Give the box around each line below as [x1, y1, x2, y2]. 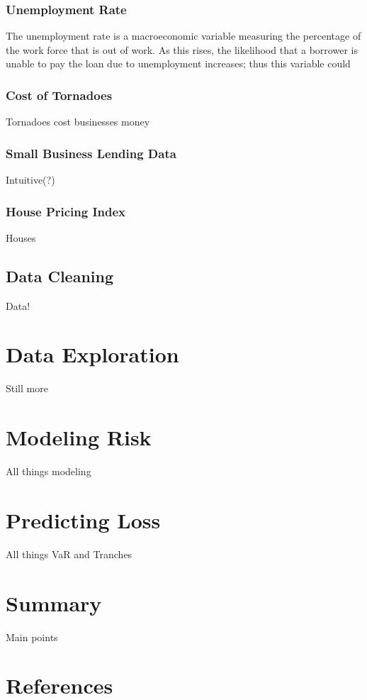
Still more [6, 381, 48, 396]
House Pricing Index [6, 202, 126, 220]
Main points [6, 629, 58, 644]
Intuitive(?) [6, 172, 55, 187]
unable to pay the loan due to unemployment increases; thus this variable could [6, 56, 351, 71]
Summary [6, 588, 102, 617]
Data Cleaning [6, 265, 113, 287]
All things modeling [6, 464, 91, 479]
